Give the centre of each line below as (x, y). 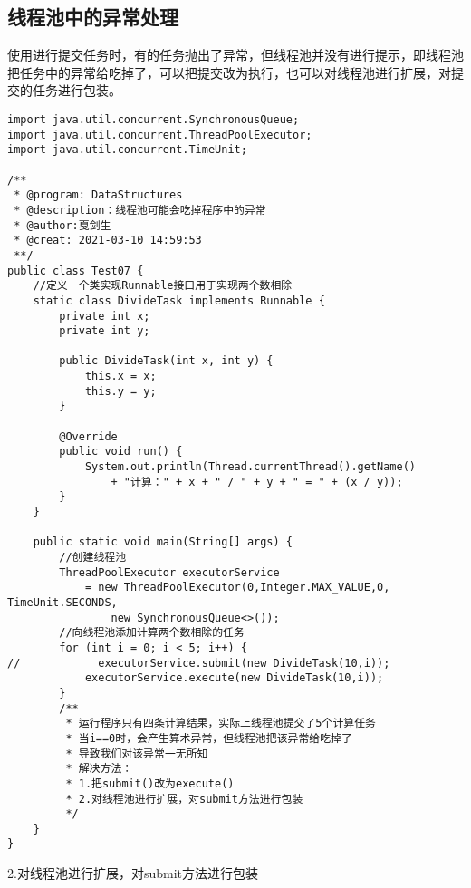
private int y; (105, 331)
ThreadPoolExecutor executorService (169, 572)
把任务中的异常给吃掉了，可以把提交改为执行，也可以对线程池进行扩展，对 (229, 72)
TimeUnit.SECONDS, (62, 602)
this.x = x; (120, 376)
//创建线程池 (93, 558)
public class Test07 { (76, 270)
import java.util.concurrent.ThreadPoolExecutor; (160, 135)
